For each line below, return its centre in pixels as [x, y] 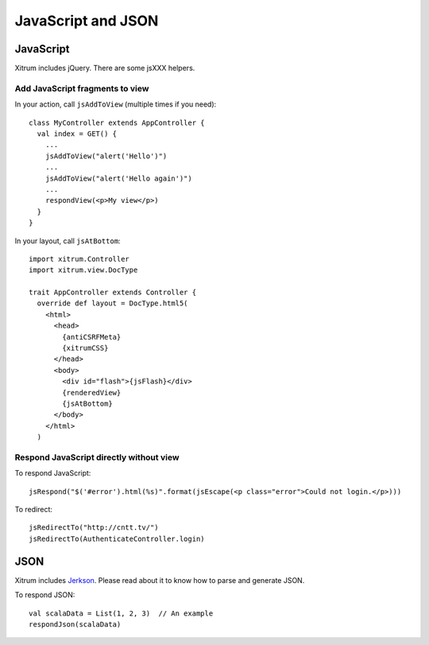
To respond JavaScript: [53, 473]
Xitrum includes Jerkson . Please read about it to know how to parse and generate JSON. [160, 580]
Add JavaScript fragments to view [82, 88]
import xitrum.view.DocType [83, 270]
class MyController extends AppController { [117, 122]
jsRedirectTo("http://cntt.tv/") [94, 528]
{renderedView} [92, 392]
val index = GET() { [77, 134]
